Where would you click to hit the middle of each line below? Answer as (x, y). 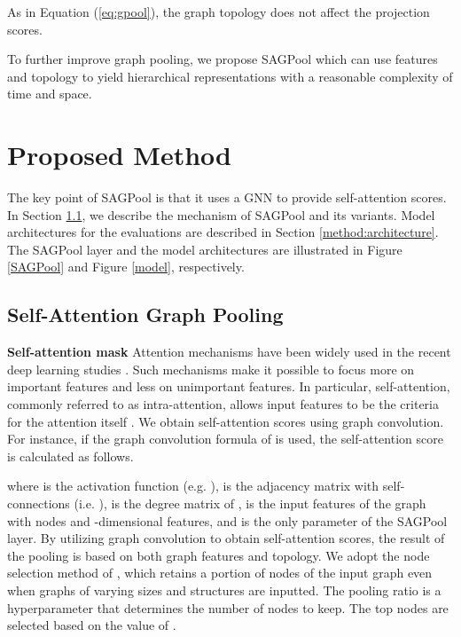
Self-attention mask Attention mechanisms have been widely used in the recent (229, 352)
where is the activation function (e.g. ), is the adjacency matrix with (193, 486)
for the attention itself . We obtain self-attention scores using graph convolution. (226, 421)
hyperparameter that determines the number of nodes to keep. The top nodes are (228, 607)
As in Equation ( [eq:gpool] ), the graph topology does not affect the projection (219, 12)
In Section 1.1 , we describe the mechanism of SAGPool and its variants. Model (221, 214)
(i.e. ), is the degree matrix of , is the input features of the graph (250, 503)
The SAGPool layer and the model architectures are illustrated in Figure (205, 249)
